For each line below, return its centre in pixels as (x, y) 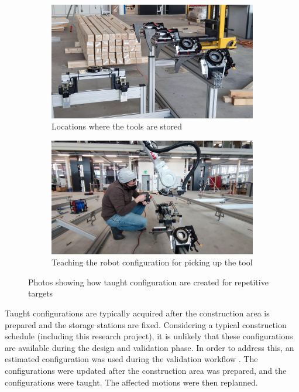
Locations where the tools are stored (117, 126)
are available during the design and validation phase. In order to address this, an (149, 347)
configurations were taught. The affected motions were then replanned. (131, 382)
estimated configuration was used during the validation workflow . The (131, 359)
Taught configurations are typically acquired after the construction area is (137, 313)
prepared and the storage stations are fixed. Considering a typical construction (146, 324)
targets (41, 293)
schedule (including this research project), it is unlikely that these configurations (149, 336)
